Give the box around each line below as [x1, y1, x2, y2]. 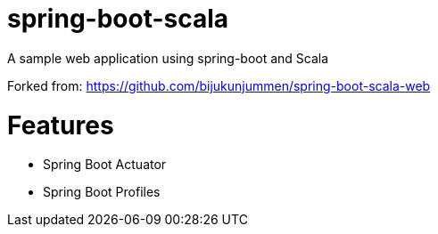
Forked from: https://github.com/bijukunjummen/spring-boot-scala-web [7, 77, 431, 93]
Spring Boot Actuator [43, 157, 167, 173]
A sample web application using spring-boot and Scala [7, 50, 329, 66]
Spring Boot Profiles [43, 184, 161, 200]
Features [7, 109, 114, 141]
